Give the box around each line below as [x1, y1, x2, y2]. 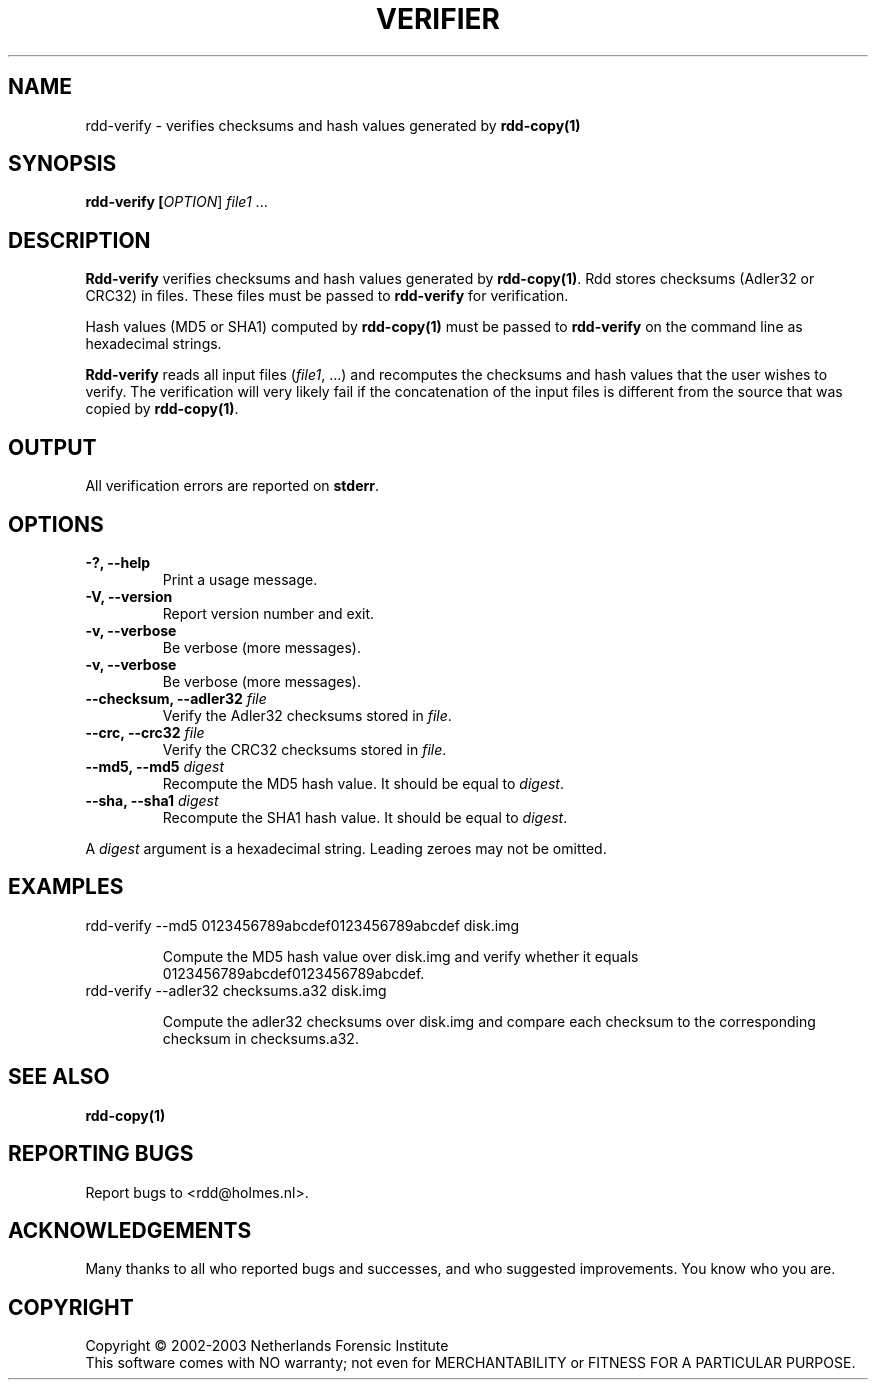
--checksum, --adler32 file [85, 689, 267, 707]
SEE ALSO [8, 1064, 110, 1090]
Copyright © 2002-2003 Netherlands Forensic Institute [85, 1337, 449, 1355]
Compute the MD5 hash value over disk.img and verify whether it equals [162, 947, 639, 965]
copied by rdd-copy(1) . [85, 400, 239, 418]
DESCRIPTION [8, 227, 151, 253]
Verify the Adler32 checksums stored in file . [162, 706, 452, 724]
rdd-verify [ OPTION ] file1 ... [85, 193, 268, 211]
